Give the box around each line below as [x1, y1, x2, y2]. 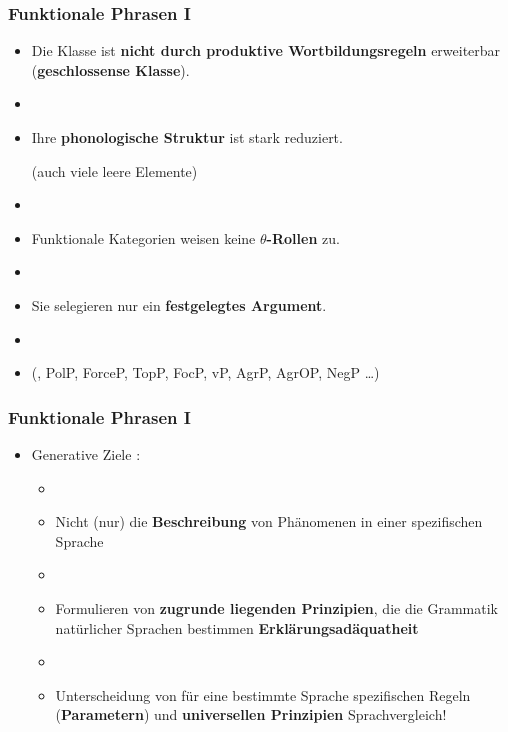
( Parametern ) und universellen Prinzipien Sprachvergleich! [55, 704, 447, 725]
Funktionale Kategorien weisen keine [31, 227, 256, 248]
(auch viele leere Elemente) [31, 160, 198, 181]
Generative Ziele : [31, 443, 141, 464]
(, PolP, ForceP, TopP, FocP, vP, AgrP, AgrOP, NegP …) [31, 362, 380, 383]
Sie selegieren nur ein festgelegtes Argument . [31, 294, 327, 315]
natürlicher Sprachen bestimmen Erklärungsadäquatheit [55, 617, 419, 638]
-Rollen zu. [266, 227, 340, 248]
